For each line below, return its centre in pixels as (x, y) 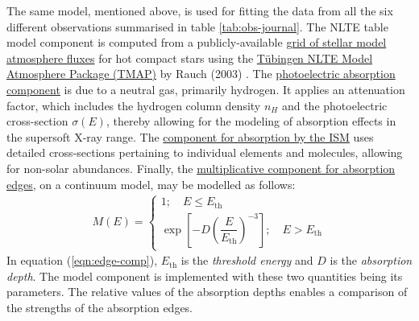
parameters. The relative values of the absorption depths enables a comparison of (207, 292)
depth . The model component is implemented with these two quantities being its (205, 276)
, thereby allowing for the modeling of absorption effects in (251, 121)
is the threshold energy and (247, 260)
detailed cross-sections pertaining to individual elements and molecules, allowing (205, 152)
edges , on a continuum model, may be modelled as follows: (151, 184)
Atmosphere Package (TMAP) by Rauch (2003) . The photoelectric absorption (201, 74)
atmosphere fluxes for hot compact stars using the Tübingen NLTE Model (190, 58)
